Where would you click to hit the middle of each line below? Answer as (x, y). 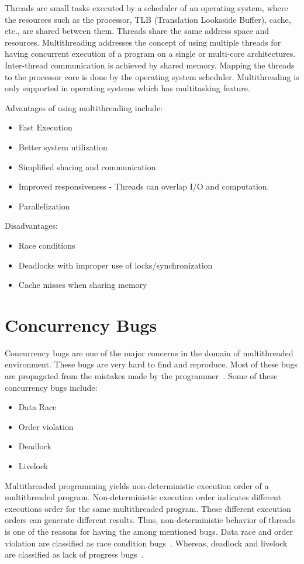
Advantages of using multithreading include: (84, 107)
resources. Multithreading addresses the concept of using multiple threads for (143, 42)
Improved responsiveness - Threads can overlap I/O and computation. (144, 186)
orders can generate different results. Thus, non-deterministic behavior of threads (150, 520)
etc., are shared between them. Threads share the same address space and (137, 31)
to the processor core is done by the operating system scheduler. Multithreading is (152, 76)
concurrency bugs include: (51, 387)
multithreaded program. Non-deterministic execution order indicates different (143, 497)
